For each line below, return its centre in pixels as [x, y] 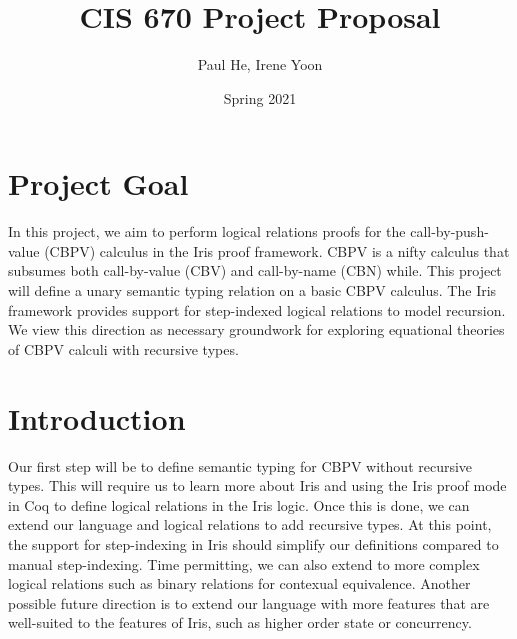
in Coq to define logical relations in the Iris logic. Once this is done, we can [239, 504]
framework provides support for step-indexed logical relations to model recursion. [257, 309]
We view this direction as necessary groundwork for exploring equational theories [256, 329]
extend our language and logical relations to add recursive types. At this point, [250, 524]
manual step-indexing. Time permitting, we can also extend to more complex [244, 563]
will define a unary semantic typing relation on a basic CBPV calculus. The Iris [252, 290]
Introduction [97, 417]
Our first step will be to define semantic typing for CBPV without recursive [240, 465]
